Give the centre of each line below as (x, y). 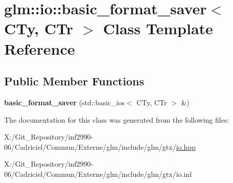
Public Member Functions (74, 81)
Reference (40, 48)
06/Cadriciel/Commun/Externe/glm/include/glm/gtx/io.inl (98, 174)
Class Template (158, 28)
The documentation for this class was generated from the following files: (117, 119)
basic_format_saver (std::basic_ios (64, 102)
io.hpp (186, 146)
